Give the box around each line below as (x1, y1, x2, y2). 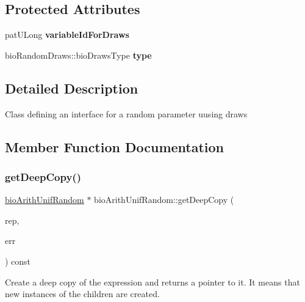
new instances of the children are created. (5, 287, 160, 300)
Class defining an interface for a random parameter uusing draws (5, 107, 248, 120)
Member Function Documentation (5, 137, 224, 156)
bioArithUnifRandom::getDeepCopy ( (94, 193, 234, 206)
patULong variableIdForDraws (5, 28, 129, 41)
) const (5, 254, 31, 267)
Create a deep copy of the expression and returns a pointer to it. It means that (5, 275, 300, 288)
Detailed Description (5, 78, 138, 97)
